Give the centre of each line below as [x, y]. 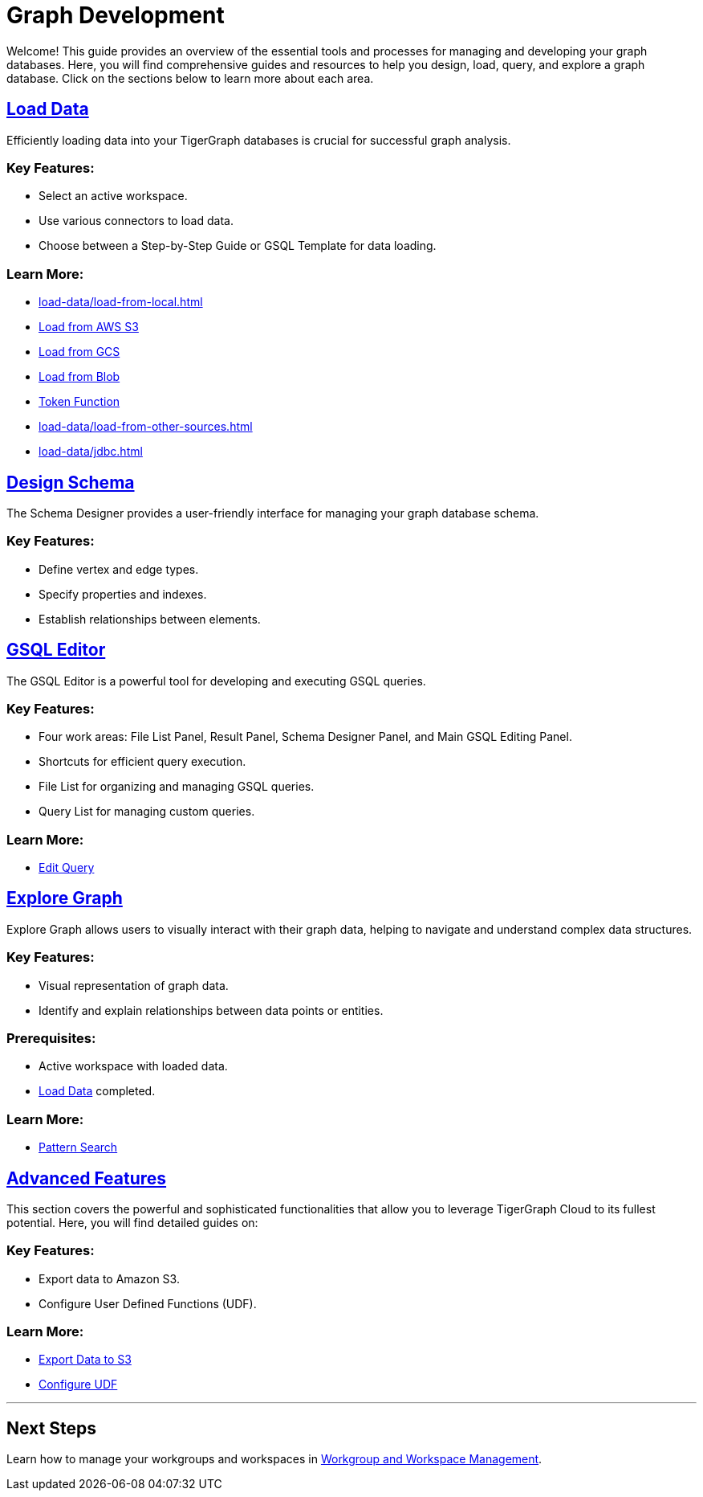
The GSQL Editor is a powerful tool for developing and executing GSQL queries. [216, 681]
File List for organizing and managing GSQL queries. [177, 787]
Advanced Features [87, 1178]
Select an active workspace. [113, 196]
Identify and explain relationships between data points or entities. [211, 1010]
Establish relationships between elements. [150, 619]
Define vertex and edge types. [119, 569]
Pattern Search [78, 1147]
